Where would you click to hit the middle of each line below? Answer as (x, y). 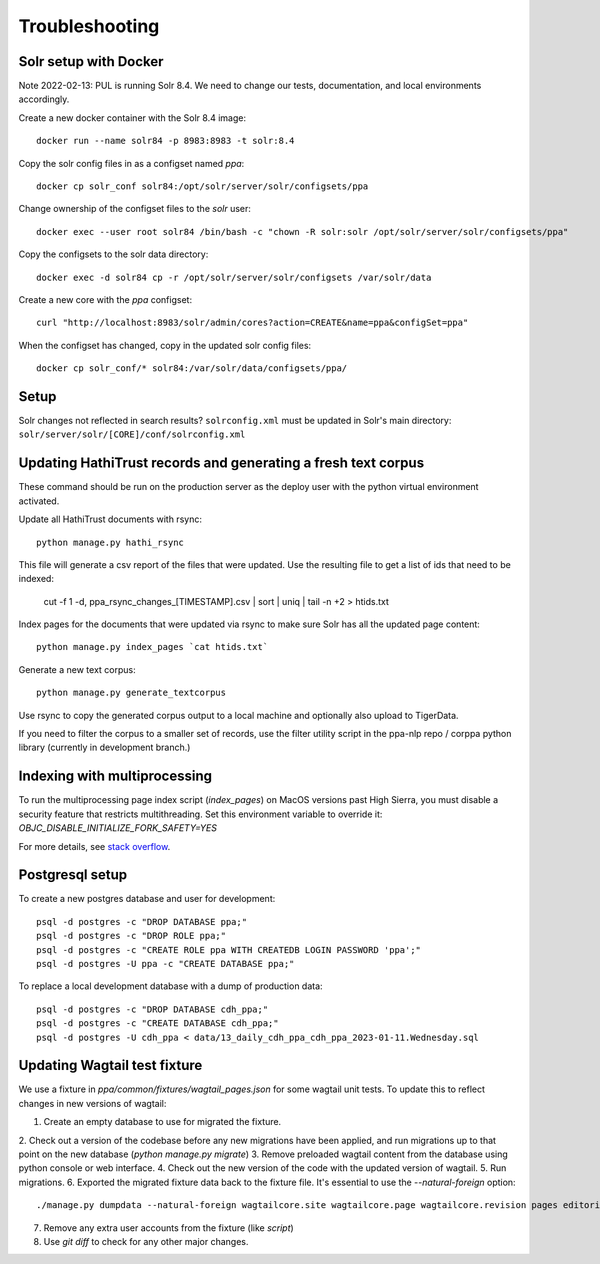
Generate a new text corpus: (77, 669)
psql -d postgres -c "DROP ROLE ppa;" (131, 936)
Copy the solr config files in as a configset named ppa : (131, 163)
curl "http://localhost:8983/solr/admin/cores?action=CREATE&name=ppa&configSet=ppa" (252, 323)
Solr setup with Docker (91, 61)
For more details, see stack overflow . (94, 846)
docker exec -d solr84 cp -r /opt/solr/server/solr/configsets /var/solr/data (234, 277)
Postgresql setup (73, 875)
